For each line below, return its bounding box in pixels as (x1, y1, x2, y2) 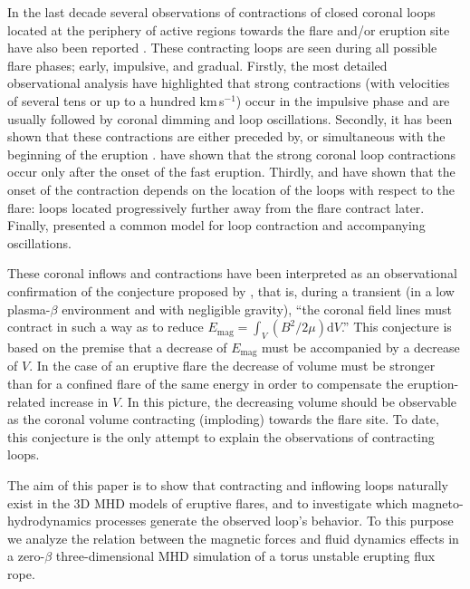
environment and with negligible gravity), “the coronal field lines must (62, 299, 452, 318)
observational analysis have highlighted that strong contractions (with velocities (7, 73, 450, 92)
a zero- (7, 546, 45, 565)
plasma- (7, 299, 51, 318)
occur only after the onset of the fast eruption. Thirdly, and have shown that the (7, 162, 456, 181)
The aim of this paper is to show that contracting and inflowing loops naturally (7, 475, 448, 494)
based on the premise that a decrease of (7, 337, 227, 356)
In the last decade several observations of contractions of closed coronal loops (7, 3, 436, 21)
